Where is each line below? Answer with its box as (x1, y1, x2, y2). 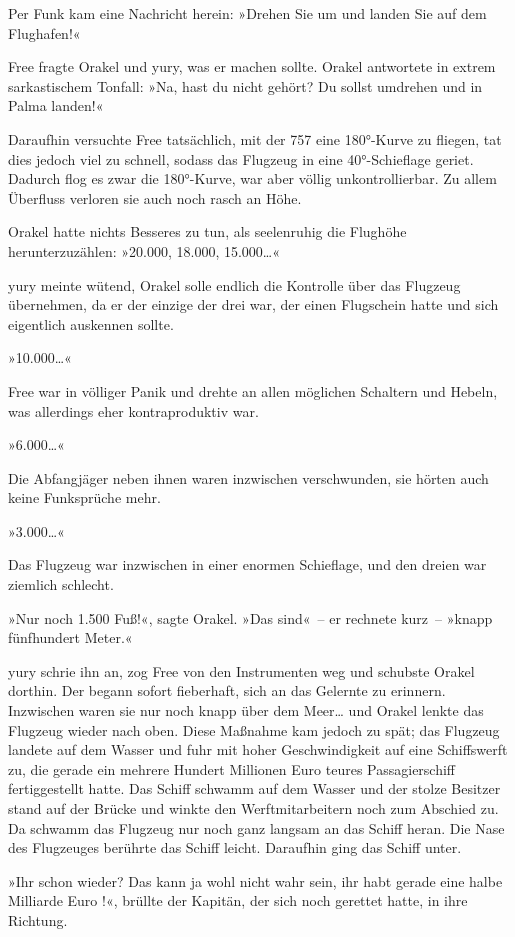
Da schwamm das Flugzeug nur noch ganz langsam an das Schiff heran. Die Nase (8, 817, 505, 838)
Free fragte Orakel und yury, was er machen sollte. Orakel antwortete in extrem (8, 56, 496, 77)
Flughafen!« (8, 22, 81, 43)
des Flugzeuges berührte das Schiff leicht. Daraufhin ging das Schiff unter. (8, 837, 462, 858)
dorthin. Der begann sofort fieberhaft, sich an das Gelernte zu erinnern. (8, 680, 446, 701)
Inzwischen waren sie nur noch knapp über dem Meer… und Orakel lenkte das (8, 700, 484, 721)
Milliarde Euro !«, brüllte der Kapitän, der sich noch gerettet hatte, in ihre (8, 890, 468, 911)
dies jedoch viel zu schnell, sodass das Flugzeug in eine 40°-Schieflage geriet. (8, 148, 474, 169)
